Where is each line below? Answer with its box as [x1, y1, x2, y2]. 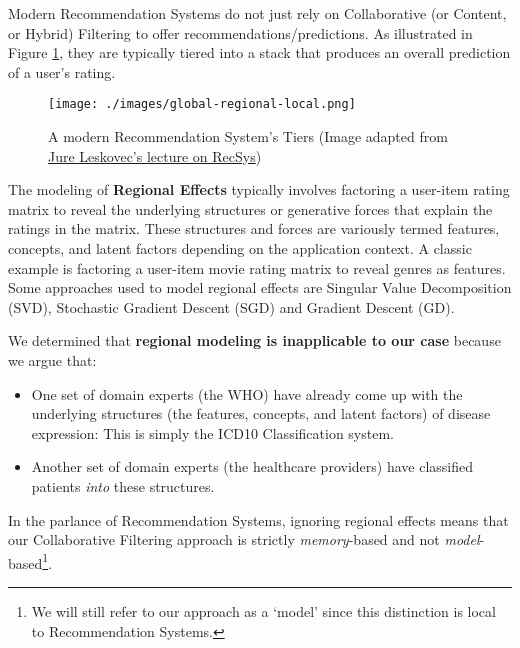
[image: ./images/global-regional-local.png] [48, 97, 356, 112]
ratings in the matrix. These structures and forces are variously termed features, [8, 218, 500, 239]
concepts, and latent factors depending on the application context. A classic [8, 238, 472, 258]
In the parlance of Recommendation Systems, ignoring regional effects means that [8, 509, 509, 530]
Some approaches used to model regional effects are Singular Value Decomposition [8, 277, 512, 298]
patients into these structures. [31, 475, 215, 496]
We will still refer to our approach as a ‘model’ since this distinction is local [31, 600, 496, 621]
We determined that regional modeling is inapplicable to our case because [8, 330, 501, 351]
